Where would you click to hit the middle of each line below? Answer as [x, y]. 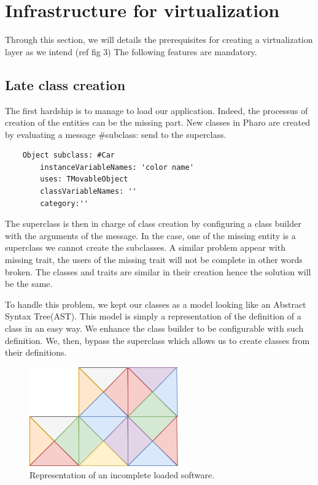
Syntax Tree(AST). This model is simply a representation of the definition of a [153, 316]
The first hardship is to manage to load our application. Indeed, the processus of [157, 110]
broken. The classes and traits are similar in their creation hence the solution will [158, 271]
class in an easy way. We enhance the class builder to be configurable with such [154, 328]
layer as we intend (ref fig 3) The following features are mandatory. [131, 51]
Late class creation [65, 84]
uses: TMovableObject [84, 179]
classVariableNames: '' [88, 192]
